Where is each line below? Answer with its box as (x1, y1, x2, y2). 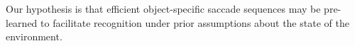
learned (6, 15, 38, 30)
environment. (6, 29, 62, 44)
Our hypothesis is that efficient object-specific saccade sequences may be (6, 1, 321, 16)
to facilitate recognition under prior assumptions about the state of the (40, 15, 349, 30)
